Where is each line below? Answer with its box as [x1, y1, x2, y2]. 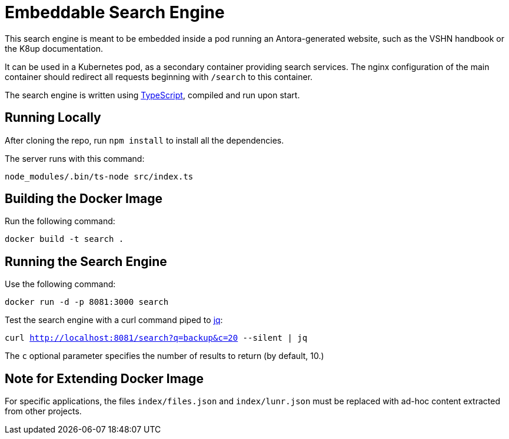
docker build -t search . [5, 234, 124, 244]
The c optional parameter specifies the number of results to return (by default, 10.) [5, 351, 324, 361]
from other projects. [5, 406, 82, 417]
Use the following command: [5, 279, 116, 290]
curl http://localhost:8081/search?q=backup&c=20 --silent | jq [5, 333, 308, 343]
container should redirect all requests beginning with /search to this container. [5, 71, 313, 82]
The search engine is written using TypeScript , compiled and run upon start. [5, 89, 300, 100]
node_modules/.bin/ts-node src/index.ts [5, 171, 194, 181]
